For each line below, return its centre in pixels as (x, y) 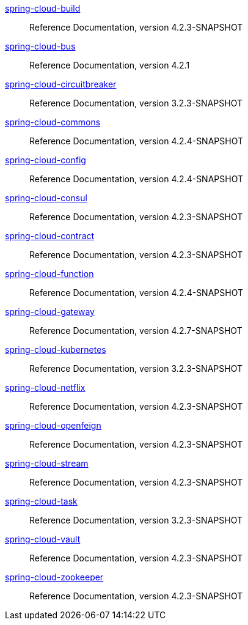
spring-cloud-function (49, 274)
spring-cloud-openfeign (53, 425)
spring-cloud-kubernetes (56, 349)
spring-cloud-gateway (50, 312)
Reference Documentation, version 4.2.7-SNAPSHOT (136, 331)
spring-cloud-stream (47, 463)
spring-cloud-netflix (45, 387)
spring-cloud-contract (50, 236)
